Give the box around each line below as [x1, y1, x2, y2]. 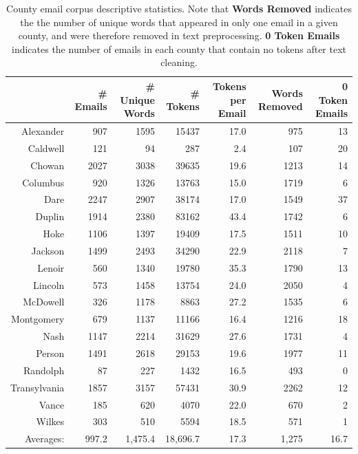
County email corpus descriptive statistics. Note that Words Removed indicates [6, 1, 352, 15]
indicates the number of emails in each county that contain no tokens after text [11, 41, 346, 56]
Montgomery [10, 312, 65, 326]
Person [36, 345, 65, 360]
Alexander [21, 124, 65, 138]
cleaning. [160, 55, 198, 69]
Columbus [22, 175, 65, 189]
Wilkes [36, 414, 65, 429]
